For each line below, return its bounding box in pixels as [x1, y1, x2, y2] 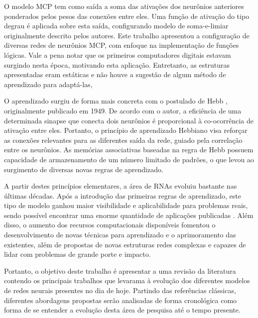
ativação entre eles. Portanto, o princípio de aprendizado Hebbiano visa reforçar [4, 125, 248, 135]
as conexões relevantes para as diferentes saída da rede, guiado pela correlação [4, 134, 243, 145]
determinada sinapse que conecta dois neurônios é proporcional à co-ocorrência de [4, 115, 254, 125]
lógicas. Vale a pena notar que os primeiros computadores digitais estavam [4, 49, 231, 60]
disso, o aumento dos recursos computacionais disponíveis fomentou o [4, 219, 216, 230]
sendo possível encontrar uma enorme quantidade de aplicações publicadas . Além [4, 210, 254, 220]
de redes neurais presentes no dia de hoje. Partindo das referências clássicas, [4, 285, 236, 296]
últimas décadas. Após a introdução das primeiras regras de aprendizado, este [4, 190, 241, 201]
